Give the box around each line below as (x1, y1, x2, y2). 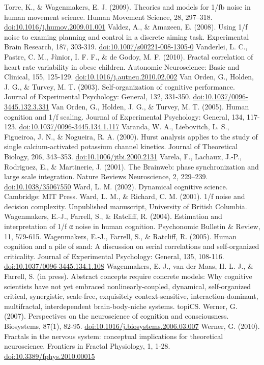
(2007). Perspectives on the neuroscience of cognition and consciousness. (4, 311, 229, 321)
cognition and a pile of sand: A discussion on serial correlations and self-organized (4, 241, 259, 251)
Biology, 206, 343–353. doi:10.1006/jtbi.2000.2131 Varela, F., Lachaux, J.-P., (4, 151, 242, 161)
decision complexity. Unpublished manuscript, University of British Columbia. (4, 201, 247, 211)
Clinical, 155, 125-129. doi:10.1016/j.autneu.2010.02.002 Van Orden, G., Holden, (4, 71, 254, 82)
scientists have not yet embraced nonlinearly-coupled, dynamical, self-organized (4, 280, 251, 291)
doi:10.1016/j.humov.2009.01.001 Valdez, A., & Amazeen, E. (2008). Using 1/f (4, 21, 248, 32)
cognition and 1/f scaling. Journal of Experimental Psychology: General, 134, (4, 111, 245, 122)
